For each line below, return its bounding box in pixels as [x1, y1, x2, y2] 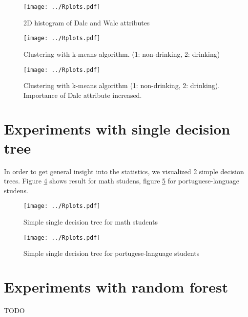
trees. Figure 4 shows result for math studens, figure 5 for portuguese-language [4, 176, 240, 186]
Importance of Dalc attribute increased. [23, 90, 142, 100]
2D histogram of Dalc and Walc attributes [23, 17, 150, 27]
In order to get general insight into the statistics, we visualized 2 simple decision [4, 166, 244, 176]
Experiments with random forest [4, 277, 228, 297]
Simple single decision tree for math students [23, 217, 158, 227]
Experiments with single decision [4, 118, 230, 138]
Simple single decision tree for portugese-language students [23, 248, 200, 258]
